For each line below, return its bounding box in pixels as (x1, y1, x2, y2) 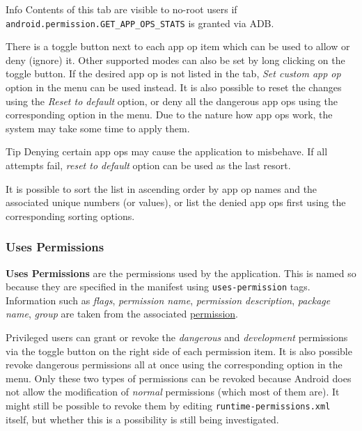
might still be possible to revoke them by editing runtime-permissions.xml (6, 398, 331, 412)
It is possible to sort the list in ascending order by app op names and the (6, 181, 317, 196)
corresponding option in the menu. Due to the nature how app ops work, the (6, 107, 333, 122)
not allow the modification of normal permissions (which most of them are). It (6, 384, 340, 399)
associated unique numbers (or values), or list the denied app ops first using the (6, 195, 346, 210)
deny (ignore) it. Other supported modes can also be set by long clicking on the (6, 52, 345, 67)
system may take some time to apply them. (6, 120, 190, 135)
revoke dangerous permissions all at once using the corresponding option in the (6, 357, 343, 372)
